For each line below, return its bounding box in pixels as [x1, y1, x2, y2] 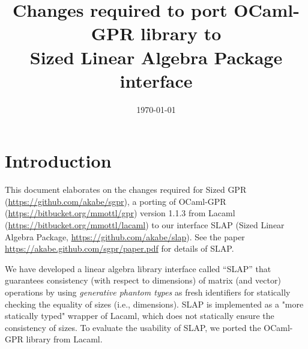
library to [140, 21, 222, 46]
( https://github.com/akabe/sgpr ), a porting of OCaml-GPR [5, 195, 226, 207]
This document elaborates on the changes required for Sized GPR [5, 183, 247, 196]
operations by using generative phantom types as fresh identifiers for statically [5, 285, 291, 298]
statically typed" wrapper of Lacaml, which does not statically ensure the [5, 309, 274, 322]
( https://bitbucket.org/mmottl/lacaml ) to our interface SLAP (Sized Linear [5, 219, 285, 231]
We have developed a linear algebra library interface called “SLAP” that [5, 262, 271, 275]
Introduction [5, 148, 112, 173]
